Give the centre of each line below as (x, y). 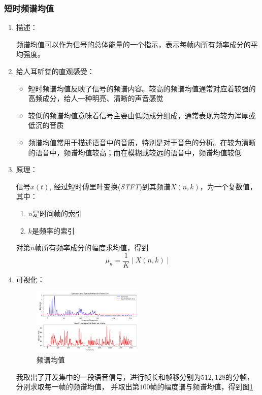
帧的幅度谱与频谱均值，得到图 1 (202, 387)
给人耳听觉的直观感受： (55, 71)
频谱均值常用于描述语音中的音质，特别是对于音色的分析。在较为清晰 (142, 142)
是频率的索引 (53, 230)
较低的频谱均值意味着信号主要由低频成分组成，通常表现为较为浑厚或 (142, 115)
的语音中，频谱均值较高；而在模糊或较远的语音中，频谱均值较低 (135, 152)
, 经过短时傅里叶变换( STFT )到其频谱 (110, 186)
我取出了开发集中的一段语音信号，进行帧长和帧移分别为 (108, 376)
